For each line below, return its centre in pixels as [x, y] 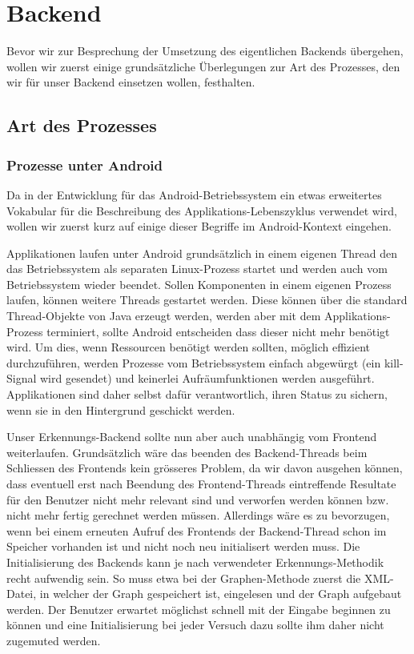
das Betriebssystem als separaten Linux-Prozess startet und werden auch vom [197, 269]
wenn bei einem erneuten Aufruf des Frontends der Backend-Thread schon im [197, 530]
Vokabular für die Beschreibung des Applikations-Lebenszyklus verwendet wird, [202, 210]
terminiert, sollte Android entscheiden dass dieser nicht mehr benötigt [218, 331]
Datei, [22, 594]
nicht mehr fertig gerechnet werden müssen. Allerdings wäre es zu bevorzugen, [198, 515]
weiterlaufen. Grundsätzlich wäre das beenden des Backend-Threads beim [187, 452]
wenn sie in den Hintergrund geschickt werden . [121, 409]
